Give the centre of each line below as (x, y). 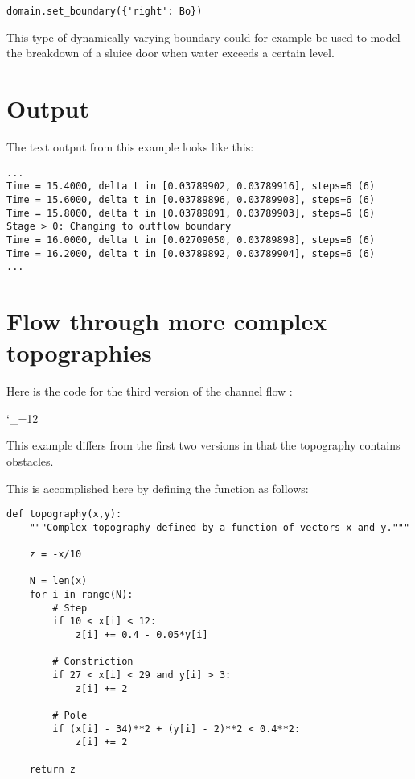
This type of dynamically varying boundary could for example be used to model (203, 37)
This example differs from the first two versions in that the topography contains (203, 445)
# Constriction (93, 662)
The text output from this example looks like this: (130, 146)
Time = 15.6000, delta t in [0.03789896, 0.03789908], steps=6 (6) (191, 199)
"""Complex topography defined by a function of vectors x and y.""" (220, 527)
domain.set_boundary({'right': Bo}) (105, 11)
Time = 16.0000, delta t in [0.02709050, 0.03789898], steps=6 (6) (191, 240)
